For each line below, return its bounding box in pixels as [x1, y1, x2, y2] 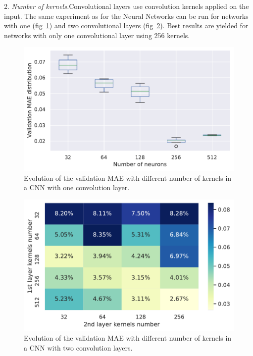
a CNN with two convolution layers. [24, 342, 133, 353]
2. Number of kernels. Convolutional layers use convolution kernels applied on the [4, 1, 249, 11]
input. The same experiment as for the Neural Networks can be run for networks [4, 10, 249, 21]
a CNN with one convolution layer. [24, 182, 130, 193]
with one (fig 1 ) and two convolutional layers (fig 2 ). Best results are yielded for [4, 20, 249, 31]
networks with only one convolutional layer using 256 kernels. [4, 30, 190, 40]
